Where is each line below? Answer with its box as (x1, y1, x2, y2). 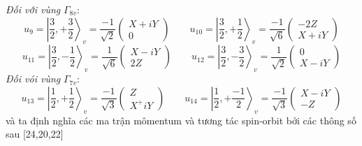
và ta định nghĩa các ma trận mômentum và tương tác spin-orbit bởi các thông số (6, 112, 356, 127)
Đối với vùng (6, 2, 61, 16)
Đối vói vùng (6, 71, 61, 86)
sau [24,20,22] (6, 126, 64, 141)
